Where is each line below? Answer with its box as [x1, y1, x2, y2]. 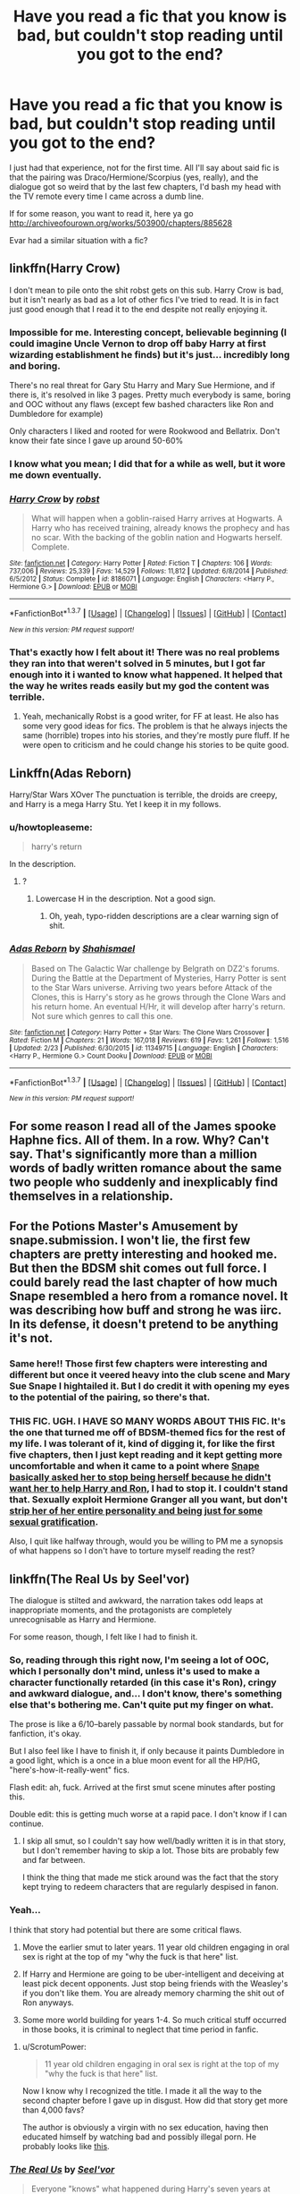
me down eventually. [9, 468, 102, 480]
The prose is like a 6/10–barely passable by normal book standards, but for [9, 1719, 284, 1730]
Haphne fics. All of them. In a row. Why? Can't [9, 1132, 270, 1147]
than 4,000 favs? [21, 2105, 85, 2115]
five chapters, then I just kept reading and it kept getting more [9, 1448, 283, 1460]
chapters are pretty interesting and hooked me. [9, 1246, 278, 1263]
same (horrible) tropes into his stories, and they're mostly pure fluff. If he [21, 730, 290, 741]
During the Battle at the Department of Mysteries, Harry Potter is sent [30, 973, 287, 983]
